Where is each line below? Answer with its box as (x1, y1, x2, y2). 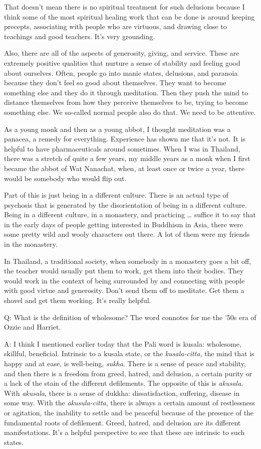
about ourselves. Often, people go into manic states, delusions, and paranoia (4, 67, 238, 78)
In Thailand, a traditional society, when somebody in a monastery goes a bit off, (4, 255, 251, 266)
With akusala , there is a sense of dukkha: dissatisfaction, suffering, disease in (4, 387, 240, 398)
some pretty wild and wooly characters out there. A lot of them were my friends (4, 229, 250, 239)
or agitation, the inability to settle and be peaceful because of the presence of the (4, 407, 254, 417)
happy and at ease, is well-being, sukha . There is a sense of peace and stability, (4, 358, 246, 368)
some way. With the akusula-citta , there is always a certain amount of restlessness (4, 397, 255, 408)
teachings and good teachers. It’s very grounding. (4, 31, 155, 41)
